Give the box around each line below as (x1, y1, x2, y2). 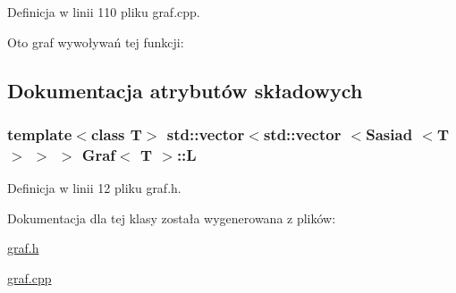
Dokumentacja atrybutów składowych (7, 76, 363, 104)
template (7, 122, 72, 145)
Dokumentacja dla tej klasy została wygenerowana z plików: (7, 208, 336, 227)
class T (90, 122, 142, 145)
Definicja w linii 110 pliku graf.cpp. (7, 3, 200, 21)
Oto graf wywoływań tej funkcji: (7, 32, 184, 51)
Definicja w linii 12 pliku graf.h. (7, 179, 182, 197)
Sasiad (366, 122, 413, 145)
